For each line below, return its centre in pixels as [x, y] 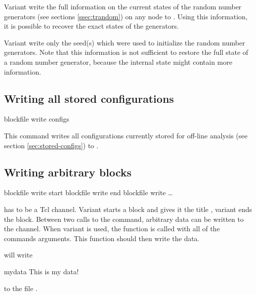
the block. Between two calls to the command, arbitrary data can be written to [124, 219]
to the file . [21, 288]
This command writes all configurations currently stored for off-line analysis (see [126, 135]
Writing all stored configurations [89, 98]
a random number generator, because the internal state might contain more [118, 62]
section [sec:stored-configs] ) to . [51, 145]
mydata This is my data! [42, 271]
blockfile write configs [37, 119]
